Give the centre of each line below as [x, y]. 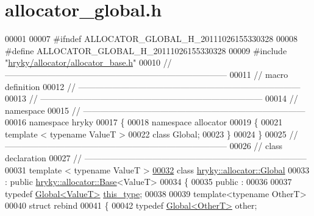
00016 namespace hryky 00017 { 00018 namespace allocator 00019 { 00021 [144, 122]
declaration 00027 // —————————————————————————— [156, 158]
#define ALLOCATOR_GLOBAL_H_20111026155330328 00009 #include [146, 50]
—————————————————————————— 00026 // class [144, 146]
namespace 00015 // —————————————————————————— [155, 110]
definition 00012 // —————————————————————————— [153, 86]
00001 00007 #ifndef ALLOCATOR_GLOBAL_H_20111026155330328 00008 [152, 39]
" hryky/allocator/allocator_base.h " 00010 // [88, 62]
